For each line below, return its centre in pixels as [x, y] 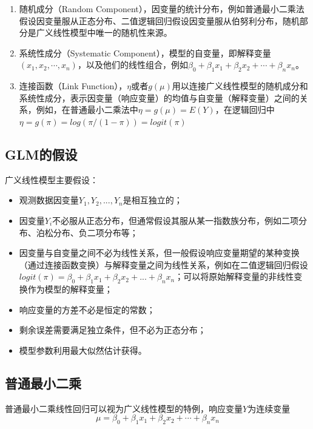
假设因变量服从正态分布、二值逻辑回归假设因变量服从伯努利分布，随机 [159, 20]
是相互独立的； [153, 200]
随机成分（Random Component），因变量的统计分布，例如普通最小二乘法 [162, 8]
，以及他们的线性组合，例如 [133, 65]
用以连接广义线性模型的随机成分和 [240, 86]
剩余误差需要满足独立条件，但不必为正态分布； [113, 330]
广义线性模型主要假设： [52, 179]
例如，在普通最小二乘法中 [87, 110]
